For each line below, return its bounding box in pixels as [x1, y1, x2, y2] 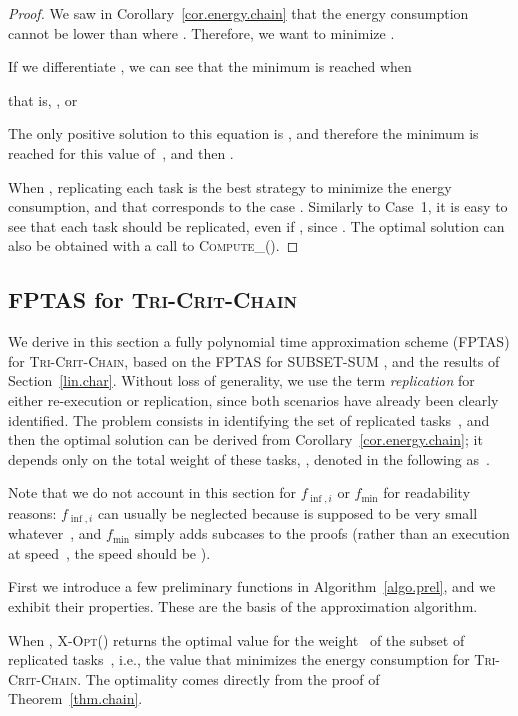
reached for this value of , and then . [8, 142, 234, 163]
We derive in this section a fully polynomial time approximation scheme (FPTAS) [8, 331, 510, 352]
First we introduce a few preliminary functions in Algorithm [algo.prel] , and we [8, 576, 496, 597]
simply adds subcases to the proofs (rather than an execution [134, 523, 510, 544]
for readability [383, 482, 471, 503]
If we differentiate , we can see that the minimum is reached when [8, 56, 412, 77]
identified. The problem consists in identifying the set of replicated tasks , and [8, 409, 490, 430]
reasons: [8, 502, 57, 523]
